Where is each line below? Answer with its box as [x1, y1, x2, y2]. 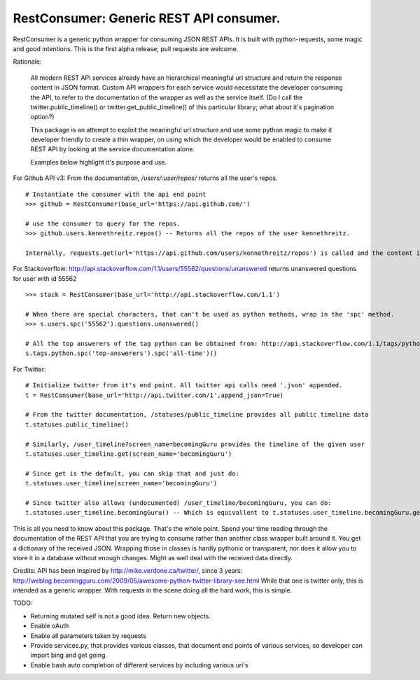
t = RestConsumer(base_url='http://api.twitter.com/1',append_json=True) [25, 391, 284, 399]
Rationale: [13, 57, 42, 66]
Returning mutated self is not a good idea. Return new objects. [30, 611, 211, 620]
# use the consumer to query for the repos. [25, 219, 181, 228]
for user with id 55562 [13, 274, 77, 283]
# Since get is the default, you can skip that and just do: [25, 469, 239, 478]
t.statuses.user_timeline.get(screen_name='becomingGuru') [25, 450, 232, 458]
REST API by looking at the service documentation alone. [30, 145, 195, 153]
